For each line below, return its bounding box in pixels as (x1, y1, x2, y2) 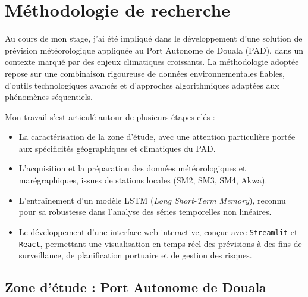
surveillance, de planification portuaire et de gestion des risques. (18, 249, 252, 261)
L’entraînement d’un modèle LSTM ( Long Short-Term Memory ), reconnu (18, 193, 286, 206)
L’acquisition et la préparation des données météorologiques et (18, 162, 246, 174)
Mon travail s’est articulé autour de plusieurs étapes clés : (5, 110, 215, 123)
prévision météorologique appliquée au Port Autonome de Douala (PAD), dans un (5, 43, 303, 56)
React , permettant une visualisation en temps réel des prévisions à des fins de (18, 237, 302, 249)
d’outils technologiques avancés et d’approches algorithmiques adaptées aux (5, 79, 279, 91)
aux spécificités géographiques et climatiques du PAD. (18, 142, 216, 154)
